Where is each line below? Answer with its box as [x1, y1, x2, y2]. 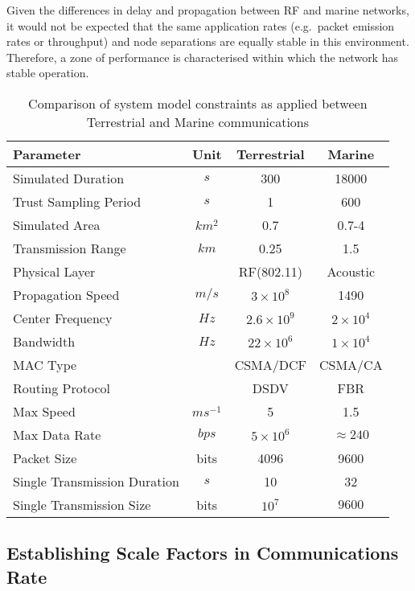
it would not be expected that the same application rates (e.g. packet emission [6, 17, 395, 34]
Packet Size [13, 448, 77, 467]
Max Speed [13, 401, 76, 421]
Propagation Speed [13, 285, 120, 304]
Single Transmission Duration [13, 471, 179, 490]
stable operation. [6, 64, 89, 81]
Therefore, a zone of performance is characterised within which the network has [6, 48, 398, 65]
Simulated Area [13, 215, 101, 234]
